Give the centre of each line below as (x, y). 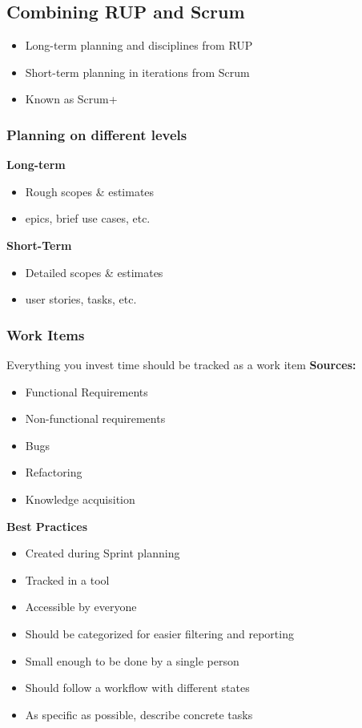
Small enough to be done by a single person (132, 660)
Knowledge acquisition (80, 499)
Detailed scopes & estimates (94, 272)
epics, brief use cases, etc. (88, 218)
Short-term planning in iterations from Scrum (137, 72)
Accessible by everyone (81, 607)
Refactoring (54, 472)
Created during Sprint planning (103, 553)
